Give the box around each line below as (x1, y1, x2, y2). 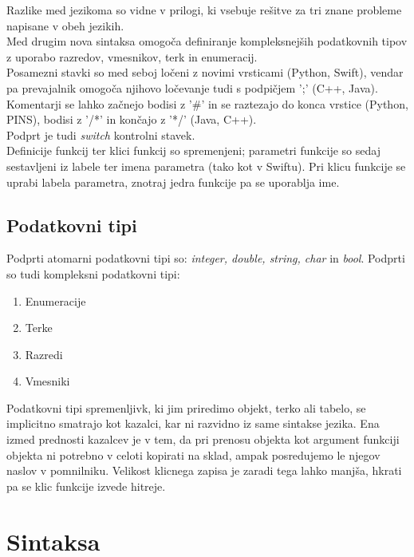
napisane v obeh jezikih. (6, 17, 124, 34)
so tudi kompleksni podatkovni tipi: (6, 265, 180, 282)
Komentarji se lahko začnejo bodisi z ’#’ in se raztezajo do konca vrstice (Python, (6, 95, 408, 112)
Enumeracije (25, 292, 86, 309)
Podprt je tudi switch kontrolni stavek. (6, 126, 195, 143)
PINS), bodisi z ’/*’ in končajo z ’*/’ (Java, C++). (6, 111, 257, 128)
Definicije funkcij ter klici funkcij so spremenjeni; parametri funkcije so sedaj (6, 142, 380, 159)
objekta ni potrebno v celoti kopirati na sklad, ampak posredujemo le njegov (6, 446, 380, 463)
